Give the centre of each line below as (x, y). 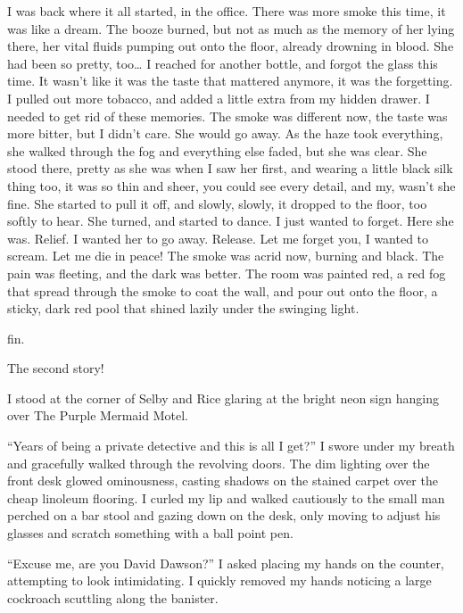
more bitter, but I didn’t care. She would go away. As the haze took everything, (225, 133)
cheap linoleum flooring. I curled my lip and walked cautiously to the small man (226, 497)
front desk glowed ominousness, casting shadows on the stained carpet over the (223, 480)
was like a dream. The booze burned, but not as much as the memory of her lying (231, 28)
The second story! (56, 368)
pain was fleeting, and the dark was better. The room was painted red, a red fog (227, 273)
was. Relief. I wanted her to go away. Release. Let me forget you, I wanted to (218, 238)
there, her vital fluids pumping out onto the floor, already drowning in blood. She (231, 46)
